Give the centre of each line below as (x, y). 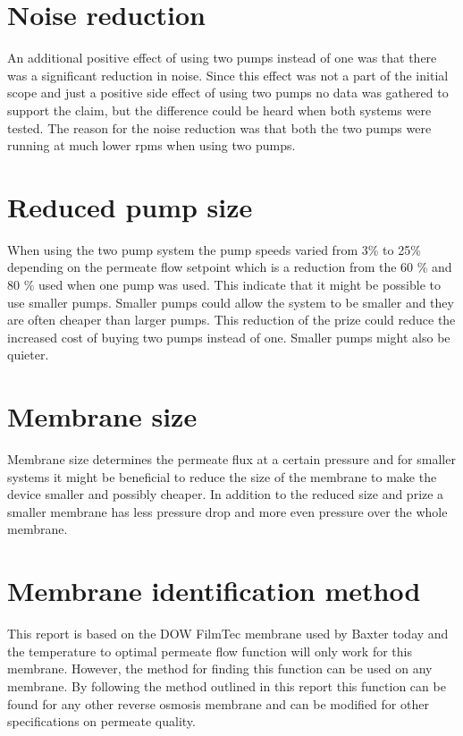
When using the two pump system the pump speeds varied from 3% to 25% (214, 249)
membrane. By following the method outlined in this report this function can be (227, 685)
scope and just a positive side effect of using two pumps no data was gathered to (228, 93)
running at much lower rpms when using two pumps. (152, 145)
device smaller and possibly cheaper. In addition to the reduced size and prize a (226, 494)
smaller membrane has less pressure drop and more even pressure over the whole (227, 511)
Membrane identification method (214, 591)
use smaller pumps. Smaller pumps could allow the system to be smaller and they (231, 302)
